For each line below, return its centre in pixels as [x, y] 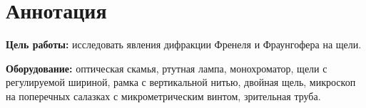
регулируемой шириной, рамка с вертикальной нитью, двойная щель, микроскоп [181, 82]
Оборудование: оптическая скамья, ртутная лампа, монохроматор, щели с [167, 68]
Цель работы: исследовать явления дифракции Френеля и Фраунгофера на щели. [184, 44]
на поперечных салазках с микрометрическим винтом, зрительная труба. [163, 96]
